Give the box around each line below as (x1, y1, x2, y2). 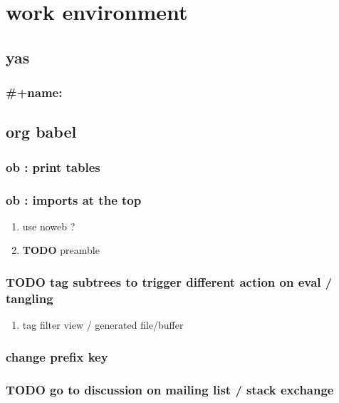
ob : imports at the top (6, 190, 142, 208)
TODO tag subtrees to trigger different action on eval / (6, 272, 333, 290)
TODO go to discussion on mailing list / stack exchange (6, 380, 334, 398)
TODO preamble (22, 243, 100, 257)
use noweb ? (22, 218, 75, 233)
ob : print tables (6, 158, 100, 175)
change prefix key (6, 347, 108, 365)
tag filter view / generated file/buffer (22, 317, 184, 332)
